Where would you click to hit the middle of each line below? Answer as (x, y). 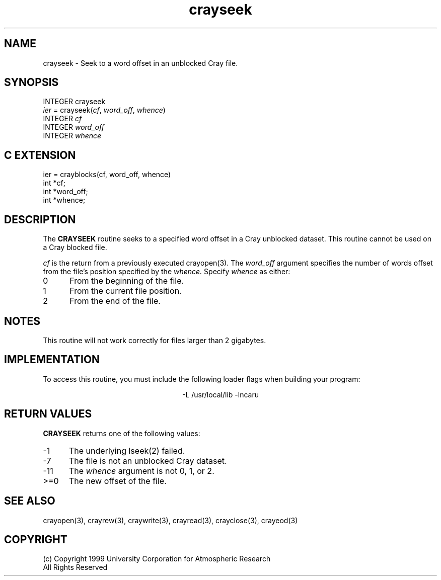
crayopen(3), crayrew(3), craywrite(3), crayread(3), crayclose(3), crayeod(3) (170, 520)
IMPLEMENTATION (52, 360)
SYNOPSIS (31, 82)
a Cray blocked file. (75, 247)
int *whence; (64, 200)
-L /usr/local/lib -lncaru (220, 394)
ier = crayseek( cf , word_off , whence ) (104, 110)
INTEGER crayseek (74, 102)
